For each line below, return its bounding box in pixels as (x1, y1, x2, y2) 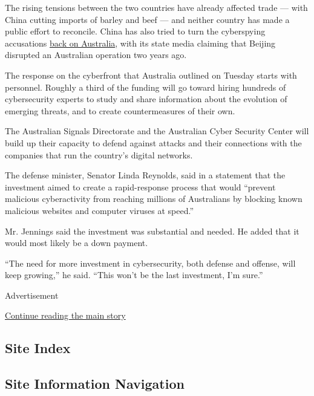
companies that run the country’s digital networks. (5, 148, 193, 161)
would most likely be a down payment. (5, 236, 148, 249)
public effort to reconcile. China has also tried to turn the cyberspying (5, 25, 266, 37)
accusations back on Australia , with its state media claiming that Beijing (5, 36, 276, 49)
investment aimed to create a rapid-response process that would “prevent (5, 180, 276, 193)
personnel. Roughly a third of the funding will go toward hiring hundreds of (5, 80, 286, 93)
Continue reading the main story (5, 309, 126, 322)
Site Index (5, 339, 71, 357)
